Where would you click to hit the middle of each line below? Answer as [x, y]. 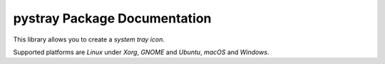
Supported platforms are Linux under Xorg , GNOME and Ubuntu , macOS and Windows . [141, 52]
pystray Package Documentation [112, 18]
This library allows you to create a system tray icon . [89, 39]
